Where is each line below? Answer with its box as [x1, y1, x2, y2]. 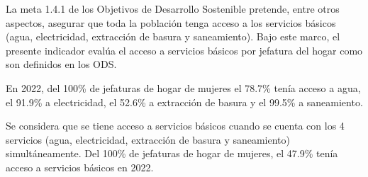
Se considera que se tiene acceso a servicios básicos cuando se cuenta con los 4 [6, 118, 345, 133]
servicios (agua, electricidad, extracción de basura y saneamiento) [6, 132, 291, 147]
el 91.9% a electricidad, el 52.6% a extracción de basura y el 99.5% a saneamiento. [6, 94, 363, 109]
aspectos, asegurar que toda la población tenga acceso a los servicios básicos [6, 15, 336, 30]
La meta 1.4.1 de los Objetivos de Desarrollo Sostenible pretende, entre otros [6, 1, 340, 16]
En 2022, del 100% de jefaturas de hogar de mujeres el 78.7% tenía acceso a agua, [6, 80, 361, 95]
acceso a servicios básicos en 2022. [6, 159, 154, 174]
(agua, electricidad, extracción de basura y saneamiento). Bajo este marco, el [6, 29, 340, 44]
